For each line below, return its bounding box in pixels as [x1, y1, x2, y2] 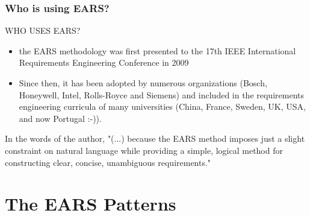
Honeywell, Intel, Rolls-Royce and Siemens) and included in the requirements [19, 88, 304, 101]
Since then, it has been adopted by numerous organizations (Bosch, [19, 77, 267, 89]
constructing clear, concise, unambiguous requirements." [5, 156, 211, 168]
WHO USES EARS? [5, 24, 81, 37]
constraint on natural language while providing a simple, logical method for [5, 144, 283, 156]
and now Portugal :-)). [19, 112, 102, 124]
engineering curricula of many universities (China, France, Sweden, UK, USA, [19, 100, 306, 113]
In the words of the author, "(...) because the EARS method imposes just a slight [5, 132, 305, 145]
